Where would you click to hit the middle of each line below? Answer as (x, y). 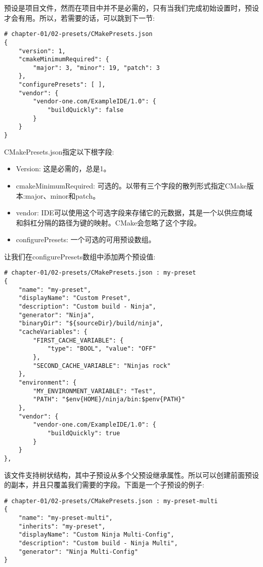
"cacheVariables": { (53, 332)
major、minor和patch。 (62, 195)
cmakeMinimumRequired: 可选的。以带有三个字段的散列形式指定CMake (131, 185)
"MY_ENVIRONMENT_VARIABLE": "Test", (95, 391)
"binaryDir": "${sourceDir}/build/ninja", (91, 324)
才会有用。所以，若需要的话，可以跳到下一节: (79, 17)
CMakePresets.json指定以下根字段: (59, 151)
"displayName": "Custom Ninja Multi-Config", (96, 535)
